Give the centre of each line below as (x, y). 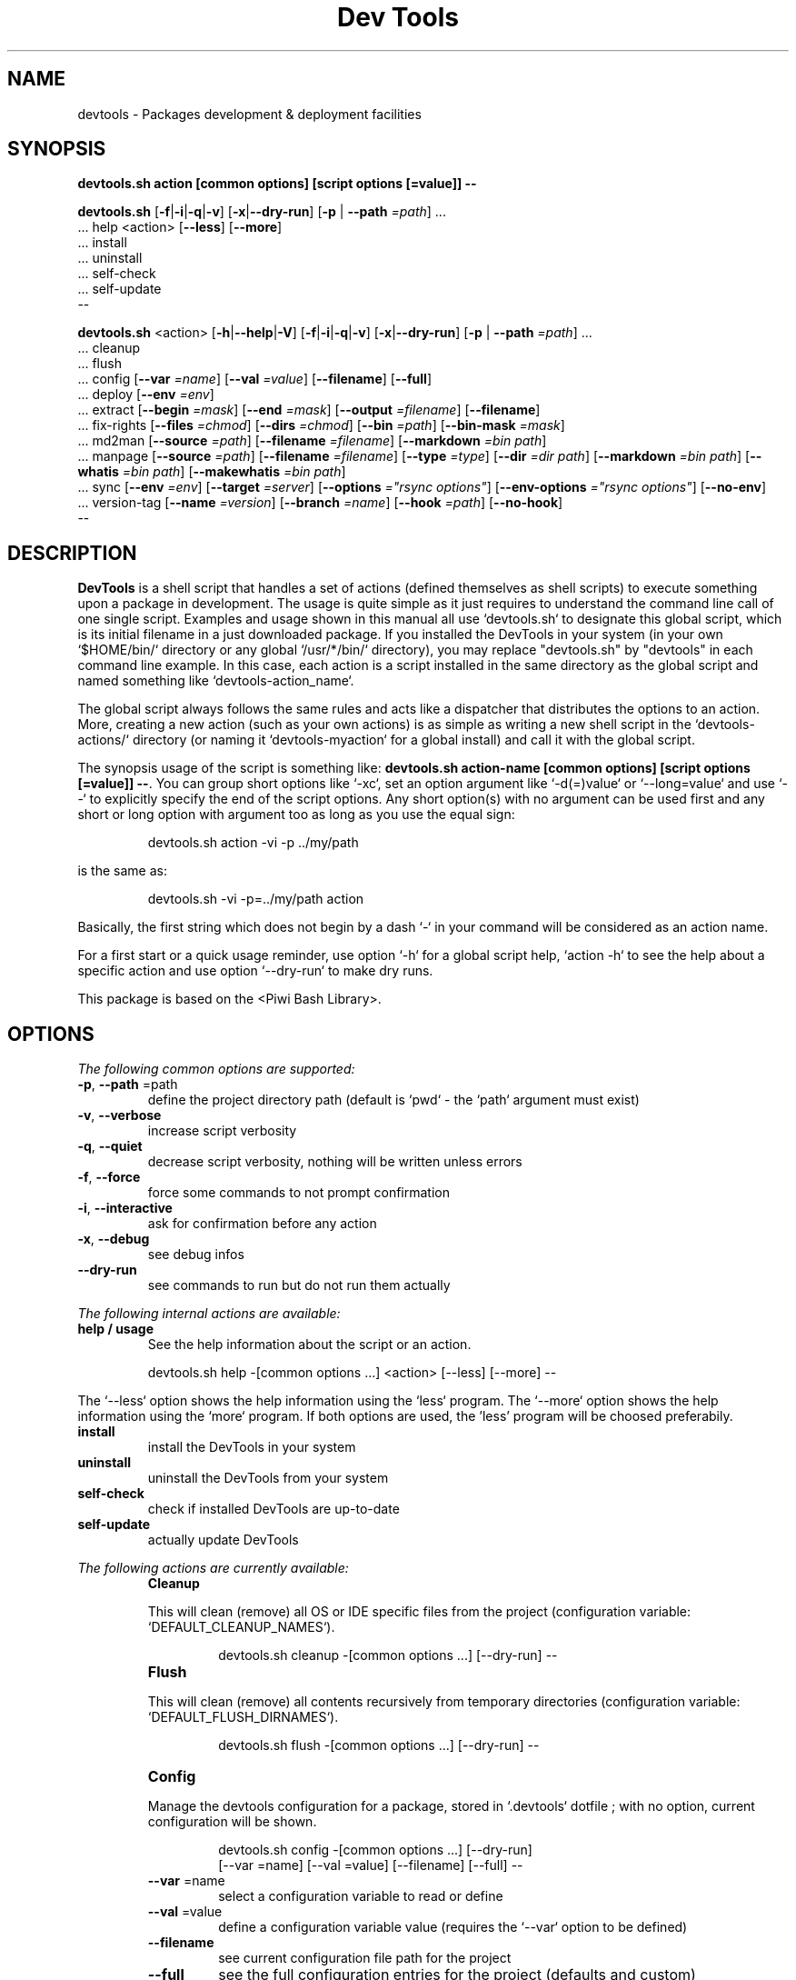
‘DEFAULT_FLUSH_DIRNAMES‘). (243, 1717)
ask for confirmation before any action (262, 1224)
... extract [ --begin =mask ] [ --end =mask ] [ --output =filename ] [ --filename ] (309, 410)
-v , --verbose (119, 1115)
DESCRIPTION (72, 553)
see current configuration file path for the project (365, 1958)
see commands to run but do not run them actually (299, 1285)
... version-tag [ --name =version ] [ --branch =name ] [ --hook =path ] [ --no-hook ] (320, 503)
